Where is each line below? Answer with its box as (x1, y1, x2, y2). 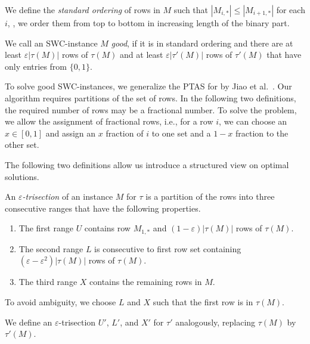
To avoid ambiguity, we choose (5, 295, 116, 308)
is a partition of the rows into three (145, 190, 275, 203)
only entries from (5, 60, 67, 72)
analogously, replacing (175, 315, 256, 328)
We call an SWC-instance (5, 36, 98, 49)
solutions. (5, 170, 39, 182)
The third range (18, 275, 77, 288)
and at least (120, 48, 163, 61)
